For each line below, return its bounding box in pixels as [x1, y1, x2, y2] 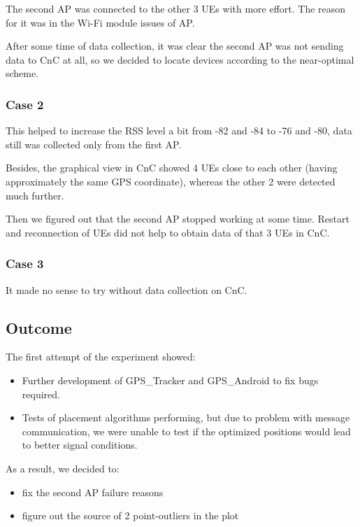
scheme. [6, 66, 39, 80]
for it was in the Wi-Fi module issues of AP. [6, 15, 195, 29]
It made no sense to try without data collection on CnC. [6, 282, 247, 297]
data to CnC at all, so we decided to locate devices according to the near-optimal [6, 52, 354, 66]
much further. [6, 188, 64, 202]
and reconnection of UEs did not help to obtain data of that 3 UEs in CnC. [6, 225, 330, 239]
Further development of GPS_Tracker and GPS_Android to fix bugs [22, 372, 319, 387]
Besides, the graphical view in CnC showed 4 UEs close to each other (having [6, 160, 338, 175]
